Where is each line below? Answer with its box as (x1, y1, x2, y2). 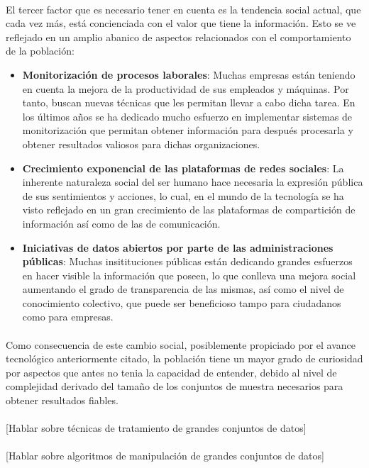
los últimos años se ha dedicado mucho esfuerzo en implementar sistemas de (22, 108, 352, 123)
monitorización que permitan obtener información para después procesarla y (22, 123, 353, 138)
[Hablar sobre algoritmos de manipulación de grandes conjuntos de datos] (6, 448, 324, 463)
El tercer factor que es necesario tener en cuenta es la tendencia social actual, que (6, 1, 361, 16)
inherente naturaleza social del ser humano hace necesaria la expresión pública (22, 174, 363, 189)
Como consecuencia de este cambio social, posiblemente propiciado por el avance (6, 337, 356, 352)
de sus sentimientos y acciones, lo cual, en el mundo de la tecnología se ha (22, 188, 344, 203)
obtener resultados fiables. (6, 393, 119, 408)
